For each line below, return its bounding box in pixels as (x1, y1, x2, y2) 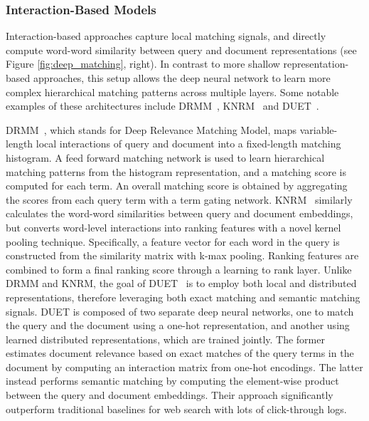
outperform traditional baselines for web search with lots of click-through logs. (6, 401, 347, 416)
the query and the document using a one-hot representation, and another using (6, 318, 350, 333)
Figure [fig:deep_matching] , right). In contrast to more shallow (6, 56, 280, 71)
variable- (299, 122, 338, 137)
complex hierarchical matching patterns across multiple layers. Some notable (6, 84, 339, 99)
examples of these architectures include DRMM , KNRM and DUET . (6, 98, 319, 113)
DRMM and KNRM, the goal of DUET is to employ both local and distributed (6, 276, 357, 291)
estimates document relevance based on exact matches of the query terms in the (6, 345, 354, 360)
